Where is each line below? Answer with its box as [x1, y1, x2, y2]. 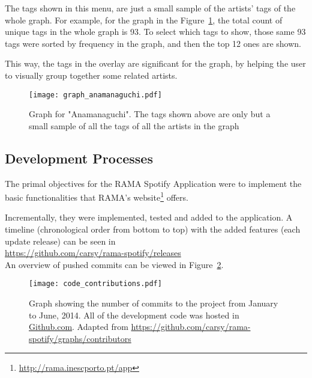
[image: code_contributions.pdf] [29, 279, 162, 288]
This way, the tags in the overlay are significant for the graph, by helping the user [5, 57, 306, 70]
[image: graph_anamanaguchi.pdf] [29, 90, 162, 99]
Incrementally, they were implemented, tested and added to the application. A [5, 211, 293, 224]
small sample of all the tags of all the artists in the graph [29, 119, 239, 132]
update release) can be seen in [5, 234, 116, 247]
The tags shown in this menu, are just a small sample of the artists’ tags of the [5, 2, 296, 14]
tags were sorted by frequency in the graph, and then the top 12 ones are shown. [5, 37, 301, 49]
